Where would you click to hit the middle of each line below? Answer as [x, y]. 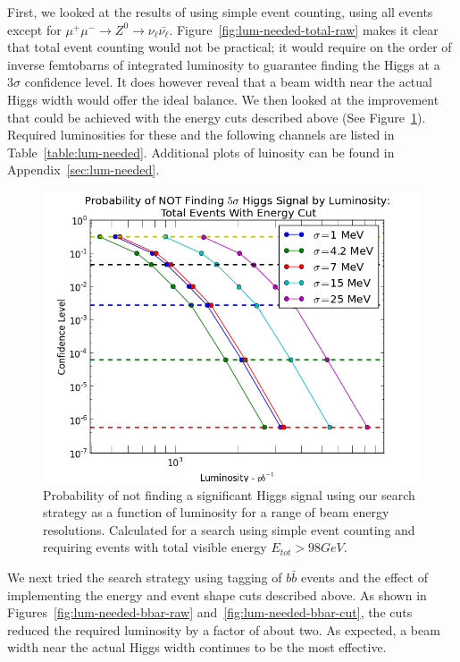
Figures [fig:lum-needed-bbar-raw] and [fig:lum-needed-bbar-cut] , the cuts [210, 612]
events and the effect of [364, 577]
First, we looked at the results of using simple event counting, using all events [220, 12]
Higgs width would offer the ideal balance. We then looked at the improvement [223, 99]
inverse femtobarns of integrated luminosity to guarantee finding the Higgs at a [224, 64]
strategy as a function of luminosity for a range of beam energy [216, 512]
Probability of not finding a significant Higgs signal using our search [229, 494]
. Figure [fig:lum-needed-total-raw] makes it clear [304, 29]
